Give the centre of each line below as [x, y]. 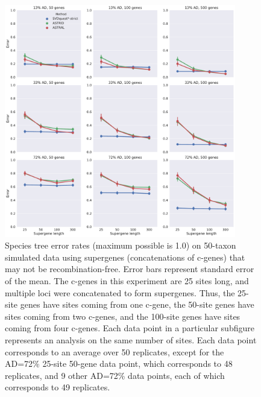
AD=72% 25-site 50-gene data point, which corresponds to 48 [119, 364]
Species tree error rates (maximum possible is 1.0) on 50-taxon [121, 245]
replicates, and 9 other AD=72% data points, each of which [115, 375]
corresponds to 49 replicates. [58, 387]
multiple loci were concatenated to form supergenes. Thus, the [120, 292]
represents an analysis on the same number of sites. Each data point [131, 339]
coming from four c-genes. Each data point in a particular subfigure [130, 328]
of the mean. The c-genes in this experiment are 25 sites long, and [127, 280]
